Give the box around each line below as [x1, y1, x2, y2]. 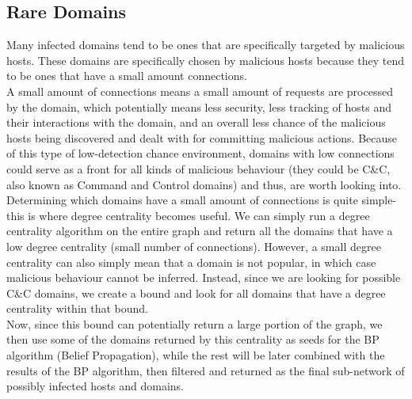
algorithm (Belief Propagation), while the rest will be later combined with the [6, 347, 385, 363]
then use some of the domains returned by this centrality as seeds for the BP [6, 331, 380, 348]
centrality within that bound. [6, 300, 148, 317]
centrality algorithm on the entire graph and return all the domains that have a [6, 222, 393, 239]
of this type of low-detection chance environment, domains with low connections [6, 145, 395, 161]
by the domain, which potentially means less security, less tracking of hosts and [6, 98, 392, 115]
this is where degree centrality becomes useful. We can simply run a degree [6, 207, 370, 223]
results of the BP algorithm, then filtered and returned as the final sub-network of [6, 362, 405, 378]
